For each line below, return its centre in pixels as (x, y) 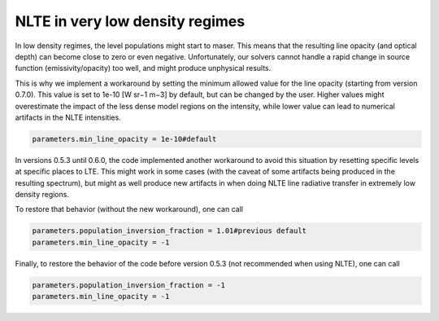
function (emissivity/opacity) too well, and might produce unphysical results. (143, 68)
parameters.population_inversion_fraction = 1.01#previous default (170, 231)
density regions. (42, 195)
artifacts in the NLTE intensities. (68, 117)
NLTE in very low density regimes (130, 21)
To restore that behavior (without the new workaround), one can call (129, 209)
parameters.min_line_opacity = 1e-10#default (124, 139)
